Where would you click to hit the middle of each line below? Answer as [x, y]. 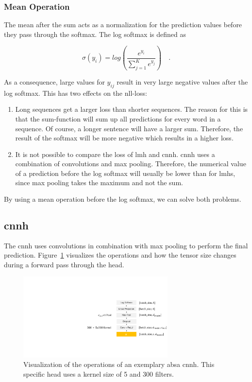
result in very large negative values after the [182, 81]
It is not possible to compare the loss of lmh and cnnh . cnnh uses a [115, 154]
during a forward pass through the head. [64, 265]
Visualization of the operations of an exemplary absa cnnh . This [119, 364]
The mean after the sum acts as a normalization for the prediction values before [123, 25]
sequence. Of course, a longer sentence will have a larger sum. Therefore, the [129, 128]
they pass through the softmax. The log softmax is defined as [95, 34]
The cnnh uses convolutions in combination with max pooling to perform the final [126, 245]
